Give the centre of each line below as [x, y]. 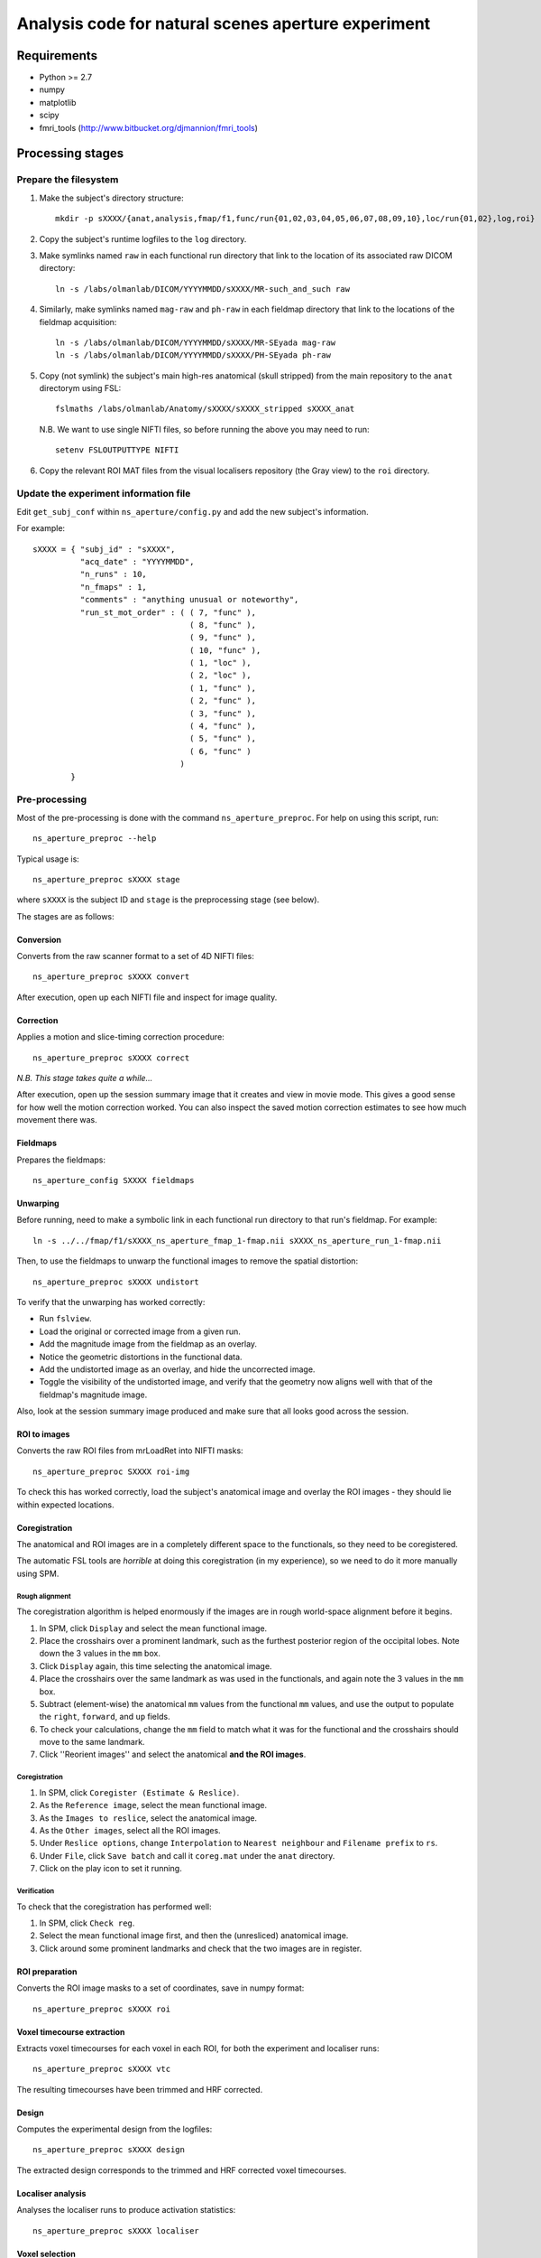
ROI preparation [47, 1971]
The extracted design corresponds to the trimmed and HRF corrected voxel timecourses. [182, 2170]
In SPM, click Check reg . [87, 1923]
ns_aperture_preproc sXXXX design [109, 2150]
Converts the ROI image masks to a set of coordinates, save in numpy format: [160, 1988]
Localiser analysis [51, 2193]
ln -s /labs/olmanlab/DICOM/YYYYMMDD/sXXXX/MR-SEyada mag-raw [196, 342]
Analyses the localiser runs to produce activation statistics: [126, 2210]
